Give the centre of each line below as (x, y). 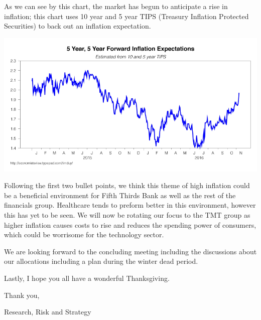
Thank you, (22, 295)
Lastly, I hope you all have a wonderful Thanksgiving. (87, 278)
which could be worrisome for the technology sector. (84, 234)
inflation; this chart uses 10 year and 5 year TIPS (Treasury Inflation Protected (126, 16)
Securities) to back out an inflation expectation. (78, 26)
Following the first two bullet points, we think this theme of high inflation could (127, 185)
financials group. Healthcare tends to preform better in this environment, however (130, 205)
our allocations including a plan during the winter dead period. (101, 261)
